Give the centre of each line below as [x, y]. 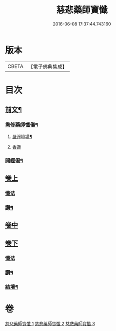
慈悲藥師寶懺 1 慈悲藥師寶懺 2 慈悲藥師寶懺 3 [50, 324]
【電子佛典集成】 [48, 67]
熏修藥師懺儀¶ [21, 125]
